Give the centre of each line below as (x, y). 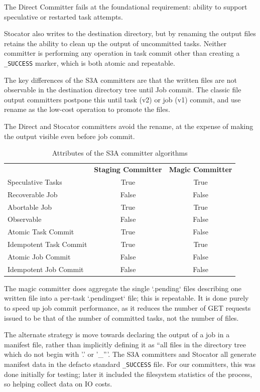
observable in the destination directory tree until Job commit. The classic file (123, 90)
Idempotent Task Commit (47, 244)
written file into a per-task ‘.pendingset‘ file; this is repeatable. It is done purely (126, 298)
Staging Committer (128, 169)
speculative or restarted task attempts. (63, 16)
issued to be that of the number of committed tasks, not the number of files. (121, 317)
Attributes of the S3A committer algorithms (120, 153)
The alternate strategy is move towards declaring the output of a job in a (117, 335)
